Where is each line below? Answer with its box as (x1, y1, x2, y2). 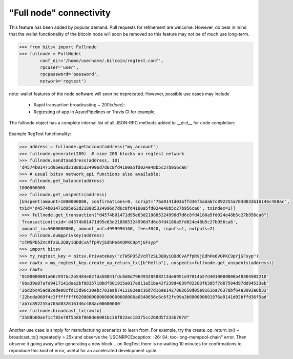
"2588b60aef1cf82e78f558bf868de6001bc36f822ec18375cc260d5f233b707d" (19, 315, 189, 320)
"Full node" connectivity (9, 7, 111, 18)
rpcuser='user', (40, 65, 79, 70)
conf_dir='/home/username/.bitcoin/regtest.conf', (40, 58, 164, 63)
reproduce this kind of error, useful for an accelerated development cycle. (9, 348, 158, 354)
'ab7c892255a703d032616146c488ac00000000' (19, 301, 123, 307)
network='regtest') (40, 78, 86, 84)
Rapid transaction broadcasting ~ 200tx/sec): (33, 102, 126, 108)
